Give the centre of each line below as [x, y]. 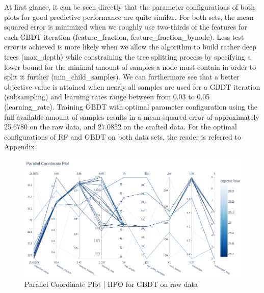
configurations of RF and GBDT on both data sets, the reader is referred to [123, 136]
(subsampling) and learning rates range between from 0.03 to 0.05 [107, 97]
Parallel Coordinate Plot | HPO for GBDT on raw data [111, 284]
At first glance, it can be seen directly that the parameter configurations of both [129, 7]
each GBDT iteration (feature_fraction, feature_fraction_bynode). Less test [124, 36]
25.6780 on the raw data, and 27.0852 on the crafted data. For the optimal [121, 127]
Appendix [19, 146]
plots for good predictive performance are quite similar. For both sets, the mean [129, 17]
